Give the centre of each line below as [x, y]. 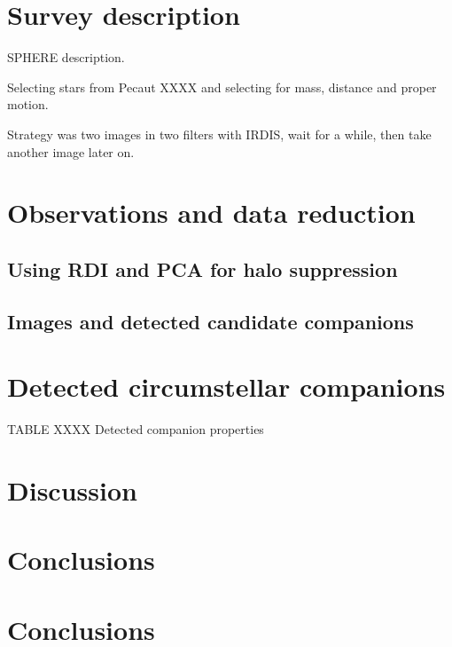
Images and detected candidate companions [210, 321]
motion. [28, 104]
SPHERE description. [66, 57]
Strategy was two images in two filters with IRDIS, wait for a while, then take [219, 134]
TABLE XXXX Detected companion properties [136, 429]
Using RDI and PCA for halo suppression [203, 268]
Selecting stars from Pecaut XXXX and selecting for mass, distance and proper [222, 87]
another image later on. [71, 151]
